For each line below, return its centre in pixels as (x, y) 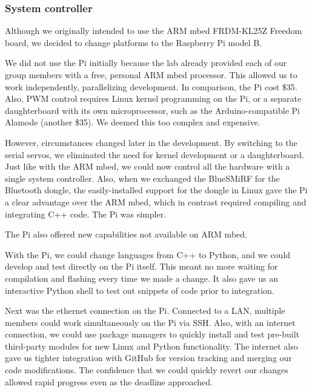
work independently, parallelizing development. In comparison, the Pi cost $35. (151, 86)
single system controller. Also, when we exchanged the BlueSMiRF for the (142, 178)
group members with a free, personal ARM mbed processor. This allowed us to (151, 75)
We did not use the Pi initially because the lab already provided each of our (146, 63)
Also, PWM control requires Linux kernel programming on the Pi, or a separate (153, 98)
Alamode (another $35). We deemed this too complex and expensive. (133, 122)
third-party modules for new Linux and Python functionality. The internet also (151, 346)
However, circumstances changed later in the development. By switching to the (151, 142)
